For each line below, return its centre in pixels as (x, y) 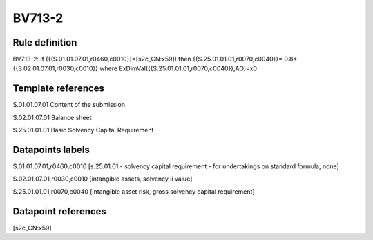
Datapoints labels (51, 149)
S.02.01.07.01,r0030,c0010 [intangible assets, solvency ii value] (103, 179)
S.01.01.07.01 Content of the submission (69, 105)
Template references (59, 89)
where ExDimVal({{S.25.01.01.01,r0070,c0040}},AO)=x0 (178, 68)
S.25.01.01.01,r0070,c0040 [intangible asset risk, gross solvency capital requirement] (134, 191)
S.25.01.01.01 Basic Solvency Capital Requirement (83, 130)
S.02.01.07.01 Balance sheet (52, 117)
